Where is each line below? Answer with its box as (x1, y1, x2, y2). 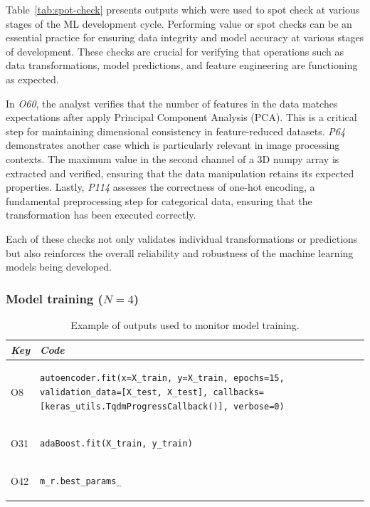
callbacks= (213, 387, 265, 397)
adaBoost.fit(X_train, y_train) (40, 439, 193, 449)
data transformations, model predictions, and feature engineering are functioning (6, 58, 358, 73)
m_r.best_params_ (40, 476, 122, 487)
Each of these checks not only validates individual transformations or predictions (6, 231, 358, 246)
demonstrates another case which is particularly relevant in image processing (6, 137, 340, 152)
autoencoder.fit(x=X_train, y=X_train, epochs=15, (40, 373, 285, 384)
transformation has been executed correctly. (6, 207, 196, 222)
